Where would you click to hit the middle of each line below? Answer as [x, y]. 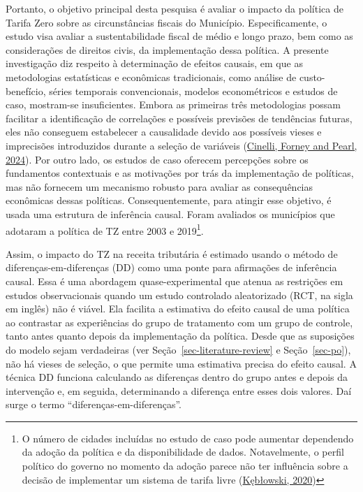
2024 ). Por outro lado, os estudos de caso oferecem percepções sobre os [157, 159]
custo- [312, 77]
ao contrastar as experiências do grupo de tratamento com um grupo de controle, [179, 322]
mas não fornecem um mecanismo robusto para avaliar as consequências [160, 186]
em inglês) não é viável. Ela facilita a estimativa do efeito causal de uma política [178, 309]
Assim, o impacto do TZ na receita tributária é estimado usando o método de [172, 253]
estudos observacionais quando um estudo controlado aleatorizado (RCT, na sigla [179, 295]
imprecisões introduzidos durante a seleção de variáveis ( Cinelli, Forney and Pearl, [181, 145]
